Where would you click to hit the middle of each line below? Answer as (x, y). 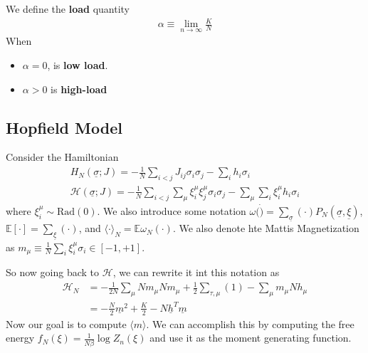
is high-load (79, 89)
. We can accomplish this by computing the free (250, 323)
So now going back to (53, 272)
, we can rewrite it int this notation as (196, 272)
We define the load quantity (68, 9)
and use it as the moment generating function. (251, 338)
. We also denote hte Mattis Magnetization (266, 228)
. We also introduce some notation (172, 210)
